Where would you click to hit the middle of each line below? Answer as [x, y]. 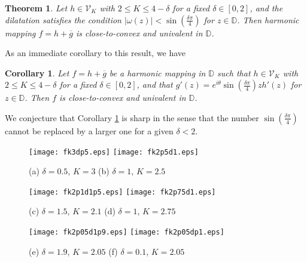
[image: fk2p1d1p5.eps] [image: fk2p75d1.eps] [122, 192]
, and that [155, 84]
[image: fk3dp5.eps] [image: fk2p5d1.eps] [114, 152]
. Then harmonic [268, 19]
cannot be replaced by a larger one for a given [89, 130]
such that [234, 73]
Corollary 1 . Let [37, 73]
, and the [266, 8]
